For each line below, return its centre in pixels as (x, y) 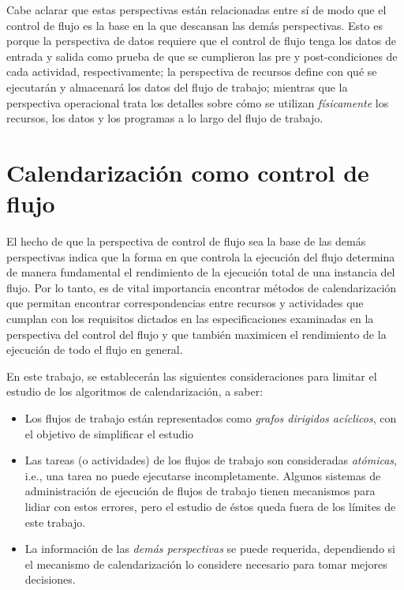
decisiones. (50, 579)
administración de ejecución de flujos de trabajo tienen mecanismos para (200, 491)
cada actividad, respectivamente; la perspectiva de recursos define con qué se (192, 71)
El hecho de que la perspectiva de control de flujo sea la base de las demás (186, 241)
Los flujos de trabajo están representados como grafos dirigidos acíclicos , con (211, 418)
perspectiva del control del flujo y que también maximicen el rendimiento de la (196, 334)
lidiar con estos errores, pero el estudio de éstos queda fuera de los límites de (210, 506)
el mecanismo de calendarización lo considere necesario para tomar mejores (206, 564)
